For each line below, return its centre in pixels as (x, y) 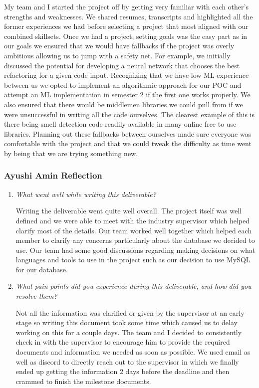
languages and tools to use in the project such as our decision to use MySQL (133, 260)
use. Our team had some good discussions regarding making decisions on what (135, 250)
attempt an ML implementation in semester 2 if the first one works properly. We (127, 95)
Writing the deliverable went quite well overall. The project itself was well (129, 211)
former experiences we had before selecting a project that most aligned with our (126, 26)
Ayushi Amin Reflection (53, 175)
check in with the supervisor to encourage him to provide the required (123, 342)
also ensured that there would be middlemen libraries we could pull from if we (124, 104)
